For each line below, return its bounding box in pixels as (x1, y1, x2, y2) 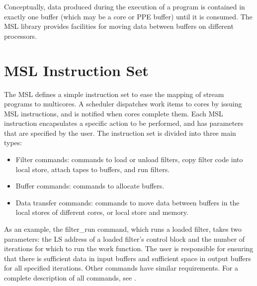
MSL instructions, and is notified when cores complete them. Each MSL (4, 108, 223, 118)
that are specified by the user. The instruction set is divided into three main (4, 127, 236, 138)
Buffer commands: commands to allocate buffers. (15, 181, 165, 191)
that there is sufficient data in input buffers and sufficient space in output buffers (4, 253, 251, 263)
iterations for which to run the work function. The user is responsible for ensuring (4, 243, 254, 254)
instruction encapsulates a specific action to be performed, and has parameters (4, 118, 244, 128)
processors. (4, 30, 37, 41)
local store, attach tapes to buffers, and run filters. (15, 164, 170, 174)
